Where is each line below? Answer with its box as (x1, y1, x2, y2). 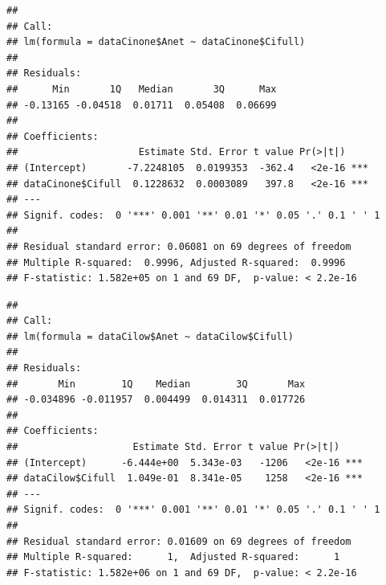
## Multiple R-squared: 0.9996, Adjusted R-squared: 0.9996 (6, 256, 346, 268)
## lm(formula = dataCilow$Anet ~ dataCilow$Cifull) (6, 330, 294, 342)
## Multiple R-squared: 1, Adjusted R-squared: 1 (6, 551, 340, 563)
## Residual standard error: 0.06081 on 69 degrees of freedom (6, 240, 351, 252)
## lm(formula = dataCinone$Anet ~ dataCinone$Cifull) (6, 36, 306, 48)
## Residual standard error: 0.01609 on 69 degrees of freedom (6, 535, 351, 547)
